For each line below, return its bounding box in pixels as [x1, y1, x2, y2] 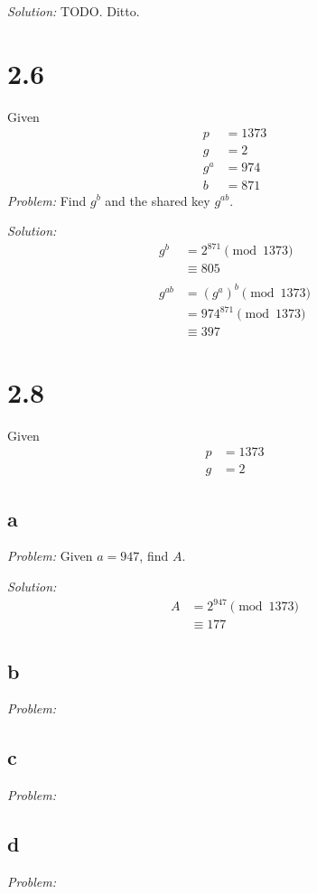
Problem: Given [7, 546, 93, 565]
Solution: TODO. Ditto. [7, 2, 140, 20]
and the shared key [105, 191, 210, 210]
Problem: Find [7, 191, 87, 210]
